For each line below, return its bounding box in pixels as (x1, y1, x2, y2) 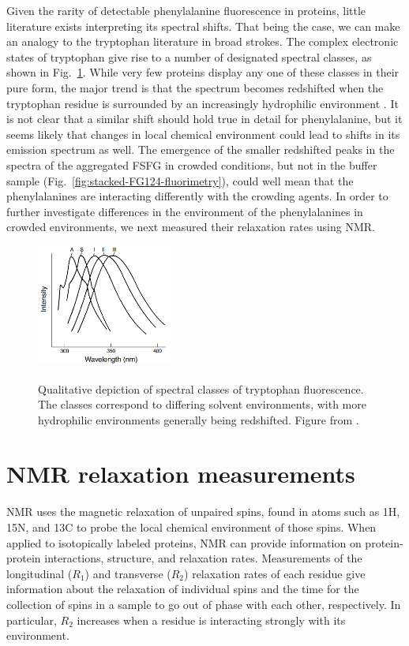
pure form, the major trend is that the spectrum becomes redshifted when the (6, 79, 384, 95)
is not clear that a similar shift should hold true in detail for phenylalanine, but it (6, 110, 403, 127)
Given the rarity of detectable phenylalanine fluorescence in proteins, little (6, 2, 366, 18)
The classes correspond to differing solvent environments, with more (38, 396, 366, 413)
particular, (6, 611, 57, 628)
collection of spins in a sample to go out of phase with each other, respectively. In (6, 596, 401, 612)
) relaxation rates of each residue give (184, 565, 366, 581)
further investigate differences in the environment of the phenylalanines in (6, 203, 363, 219)
